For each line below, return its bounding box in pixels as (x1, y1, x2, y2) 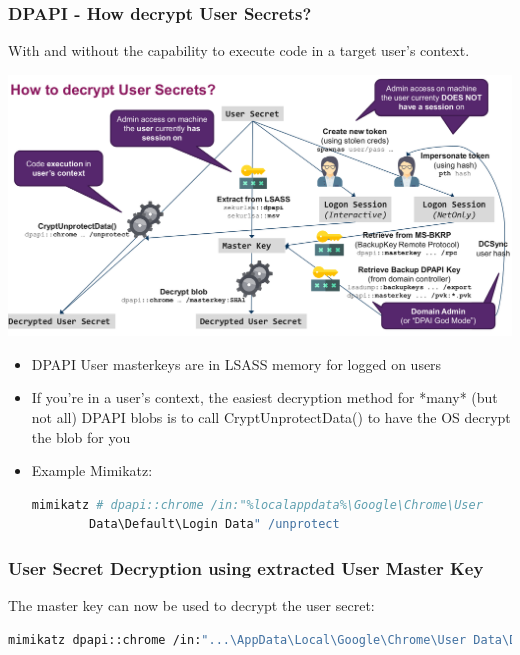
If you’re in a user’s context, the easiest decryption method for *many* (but (31, 387, 498, 408)
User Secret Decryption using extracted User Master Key (8, 555, 484, 580)
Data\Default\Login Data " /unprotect (89, 517, 340, 532)
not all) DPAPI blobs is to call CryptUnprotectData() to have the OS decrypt (31, 406, 511, 427)
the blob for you (31, 426, 131, 447)
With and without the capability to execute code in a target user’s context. (8, 40, 470, 61)
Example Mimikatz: (31, 460, 153, 481)
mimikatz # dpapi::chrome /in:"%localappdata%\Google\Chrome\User (31, 497, 483, 512)
